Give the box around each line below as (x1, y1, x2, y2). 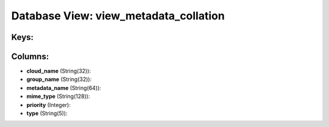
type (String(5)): (26, 109, 68, 117)
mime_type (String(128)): (26, 93, 90, 100)
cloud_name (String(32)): (26, 67, 91, 75)
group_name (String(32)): (26, 76, 92, 83)
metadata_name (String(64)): (26, 84, 102, 91)
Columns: (11, 51, 49, 62)
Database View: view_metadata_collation (11, 9, 225, 22)
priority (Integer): (26, 101, 71, 108)
